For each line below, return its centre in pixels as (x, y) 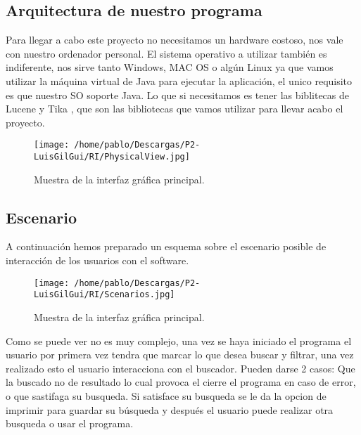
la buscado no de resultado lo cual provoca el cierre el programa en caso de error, (181, 382)
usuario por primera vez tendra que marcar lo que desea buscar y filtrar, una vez (180, 355)
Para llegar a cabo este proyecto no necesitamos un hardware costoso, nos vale (175, 40)
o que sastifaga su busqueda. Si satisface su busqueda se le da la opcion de (166, 395)
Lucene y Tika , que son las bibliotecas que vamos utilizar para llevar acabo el (175, 109)
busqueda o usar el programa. (70, 423)
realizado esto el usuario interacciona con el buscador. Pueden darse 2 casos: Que (180, 368)
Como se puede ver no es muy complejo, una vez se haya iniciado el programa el (179, 340)
